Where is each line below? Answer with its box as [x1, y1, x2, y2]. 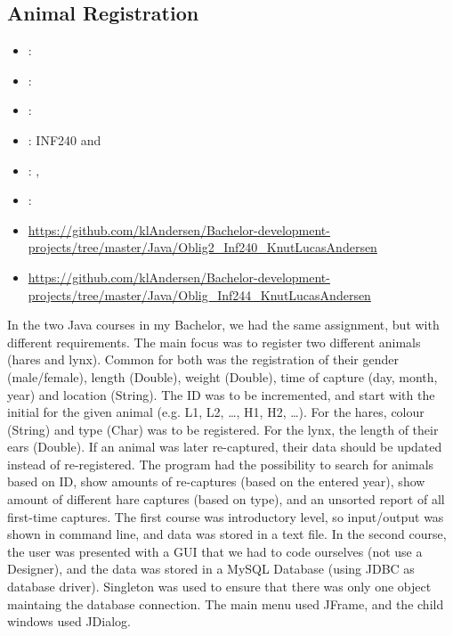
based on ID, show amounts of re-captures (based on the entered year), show [7, 472, 425, 491]
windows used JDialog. [7, 612, 131, 631]
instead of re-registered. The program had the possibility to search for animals [7, 454, 434, 473]
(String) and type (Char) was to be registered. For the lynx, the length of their [7, 420, 439, 438]
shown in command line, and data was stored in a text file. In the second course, [7, 525, 447, 543]
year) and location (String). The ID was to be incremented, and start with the [7, 385, 435, 404]
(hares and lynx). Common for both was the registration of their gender [7, 350, 399, 369]
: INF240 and [28, 130, 101, 149]
